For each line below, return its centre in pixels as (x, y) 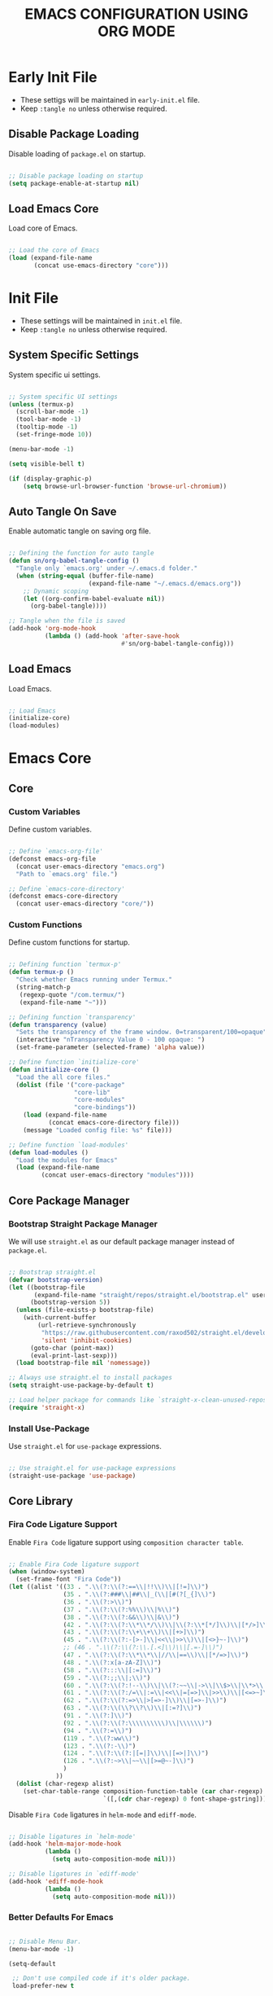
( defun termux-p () (41, 972)
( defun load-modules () (49, 1152)
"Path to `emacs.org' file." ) (67, 874)
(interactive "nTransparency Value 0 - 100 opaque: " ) (110, 1040)
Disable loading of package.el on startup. (77, 154)
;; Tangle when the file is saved (67, 621)
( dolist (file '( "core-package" (71, 1085)
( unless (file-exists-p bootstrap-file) (85, 1310)
